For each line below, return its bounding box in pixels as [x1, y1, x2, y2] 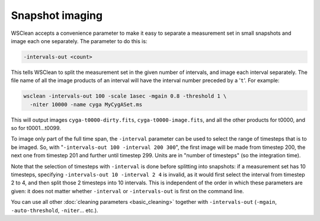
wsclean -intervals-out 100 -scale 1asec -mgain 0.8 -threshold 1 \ [23, 93, 227, 100]
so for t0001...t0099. [11, 125, 62, 132]
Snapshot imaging [11, 9, 103, 22]
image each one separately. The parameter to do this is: [11, 37, 148, 44]
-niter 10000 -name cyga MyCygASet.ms [30, 101, 142, 108]
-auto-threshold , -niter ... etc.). [11, 207, 98, 214]
